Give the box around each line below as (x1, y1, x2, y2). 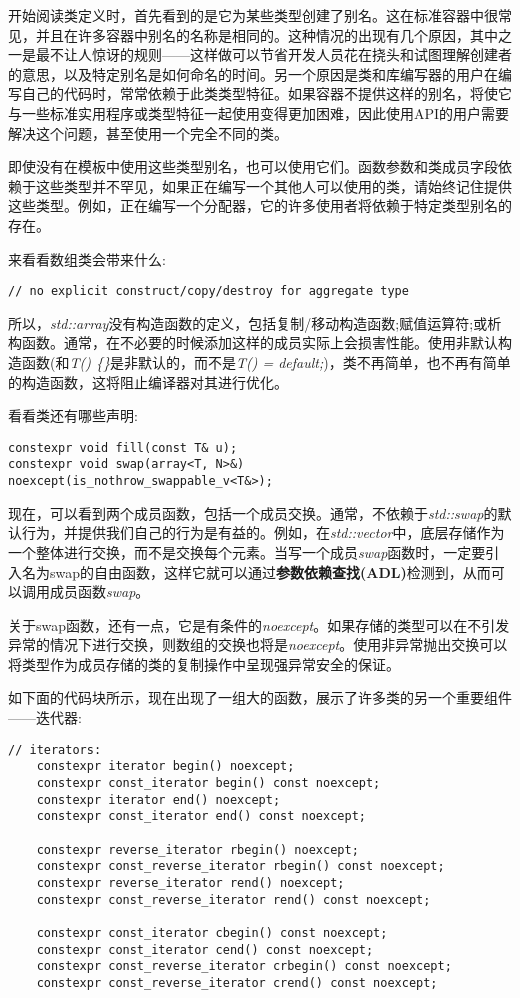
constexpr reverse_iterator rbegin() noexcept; (36, 842, 359, 857)
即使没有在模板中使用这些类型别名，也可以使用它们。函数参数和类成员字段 (8, 156, 498, 177)
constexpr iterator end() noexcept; (36, 792, 281, 807)
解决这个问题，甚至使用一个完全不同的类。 (8, 122, 288, 143)
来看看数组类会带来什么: (8, 248, 166, 269)
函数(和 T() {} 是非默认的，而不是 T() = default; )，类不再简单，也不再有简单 (21, 351, 511, 372)
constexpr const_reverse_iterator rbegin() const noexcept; (36, 859, 445, 874)
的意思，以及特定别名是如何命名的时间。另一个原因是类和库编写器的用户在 (8, 63, 498, 84)
